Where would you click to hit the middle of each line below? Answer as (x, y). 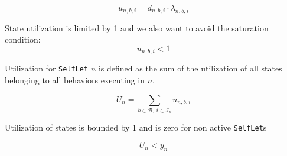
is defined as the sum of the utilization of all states (190, 68)
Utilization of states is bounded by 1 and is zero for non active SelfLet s (136, 127)
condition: (23, 39)
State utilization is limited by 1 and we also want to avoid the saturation (137, 27)
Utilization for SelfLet (47, 68)
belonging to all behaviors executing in (75, 80)
